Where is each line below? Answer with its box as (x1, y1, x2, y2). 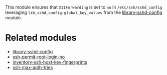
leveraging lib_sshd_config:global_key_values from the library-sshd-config (5, 9, 162, 15)
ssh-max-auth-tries (12, 64, 53, 70)
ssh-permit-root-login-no (12, 54, 65, 60)
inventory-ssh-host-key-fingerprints (12, 59, 88, 65)
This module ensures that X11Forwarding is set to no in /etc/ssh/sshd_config (5, 4, 162, 10)
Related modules (5, 32, 77, 44)
